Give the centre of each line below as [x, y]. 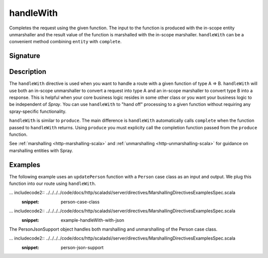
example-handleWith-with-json [93, 220]
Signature [25, 56]
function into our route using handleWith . [53, 183]
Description [28, 72]
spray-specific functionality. [38, 111]
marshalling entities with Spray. [41, 150]
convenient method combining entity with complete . [65, 42]
